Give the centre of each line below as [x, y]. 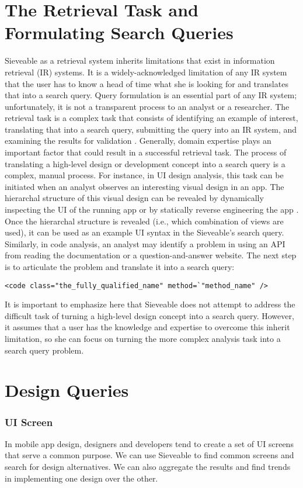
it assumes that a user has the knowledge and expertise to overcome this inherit [147, 327]
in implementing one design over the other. [81, 478]
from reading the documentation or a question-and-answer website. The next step [151, 255]
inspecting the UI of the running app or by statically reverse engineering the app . [152, 210]
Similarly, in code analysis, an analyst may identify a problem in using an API [145, 243]
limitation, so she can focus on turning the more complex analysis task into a [143, 339]
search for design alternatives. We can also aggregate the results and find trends [148, 466]
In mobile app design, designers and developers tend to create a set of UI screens [149, 443]
